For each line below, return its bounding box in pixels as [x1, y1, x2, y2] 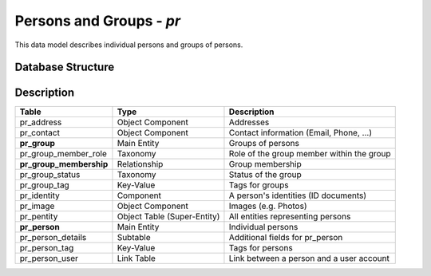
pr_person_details [19, 232, 87, 243]
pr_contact [19, 128, 60, 139]
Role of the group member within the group [228, 148, 391, 160]
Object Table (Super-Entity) [117, 211, 220, 223]
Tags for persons [228, 242, 293, 254]
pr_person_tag [19, 242, 74, 254]
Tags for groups [228, 179, 289, 191]
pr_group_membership [19, 159, 109, 170]
